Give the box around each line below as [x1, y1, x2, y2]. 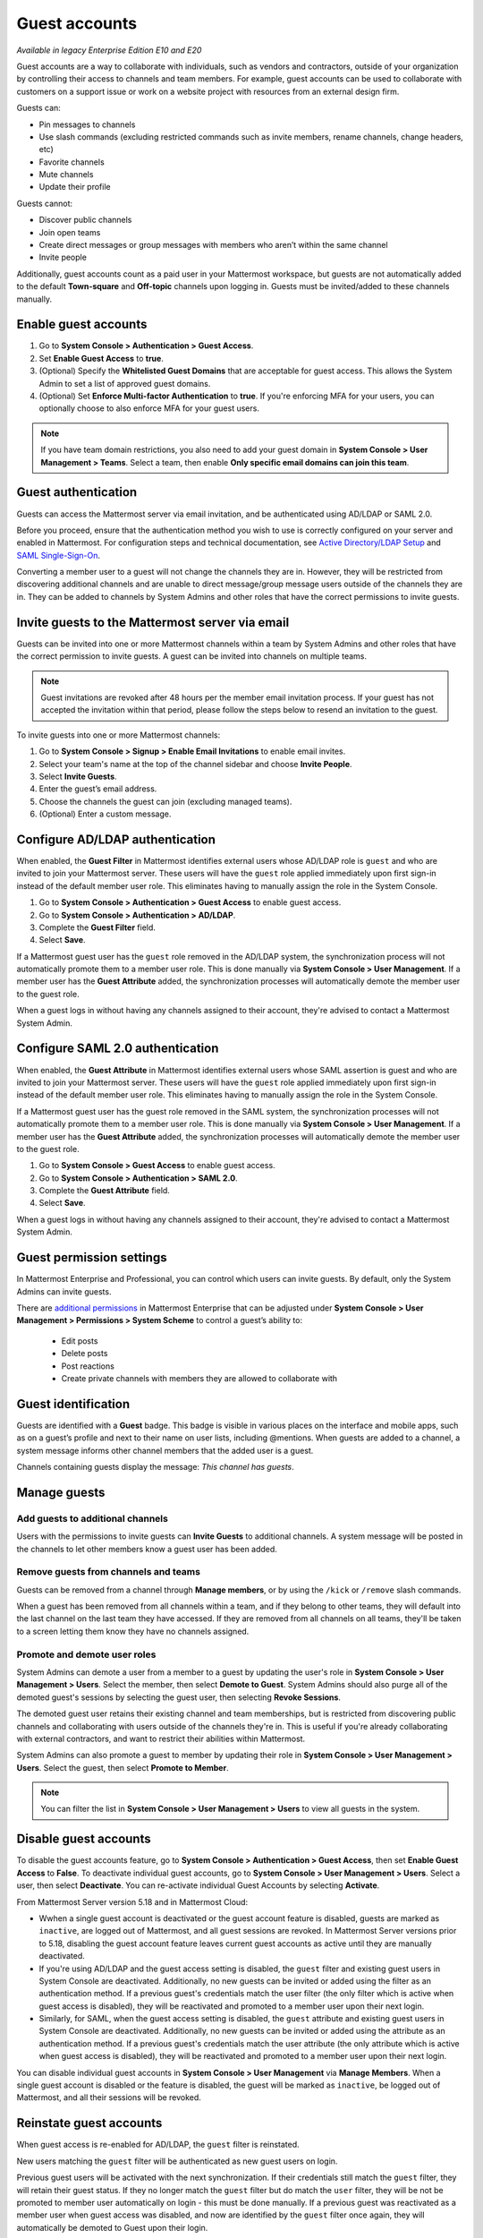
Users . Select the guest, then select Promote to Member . [16, 1762, 229, 1772]
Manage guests [16, 1484, 106, 1499]
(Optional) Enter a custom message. [38, 808, 172, 819]
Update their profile [38, 182, 111, 192]
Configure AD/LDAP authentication [16, 832, 216, 847]
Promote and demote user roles [16, 1648, 157, 1661]
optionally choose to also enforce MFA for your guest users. [38, 403, 259, 414]
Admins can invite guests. [16, 1286, 112, 1297]
